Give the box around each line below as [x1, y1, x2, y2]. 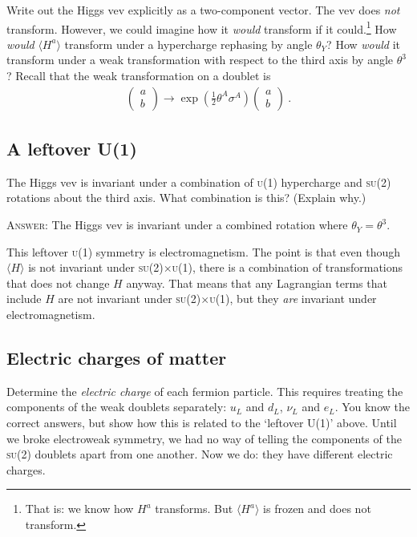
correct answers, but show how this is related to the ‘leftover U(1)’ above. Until [6, 414, 397, 430]
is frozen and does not [263, 500, 371, 517]
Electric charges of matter [6, 345, 227, 369]
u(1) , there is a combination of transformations [172, 259, 403, 276]
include [6, 290, 42, 307]
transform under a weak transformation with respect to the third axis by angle [6, 51, 394, 68]
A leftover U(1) [6, 136, 137, 161]
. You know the [334, 398, 410, 415]
